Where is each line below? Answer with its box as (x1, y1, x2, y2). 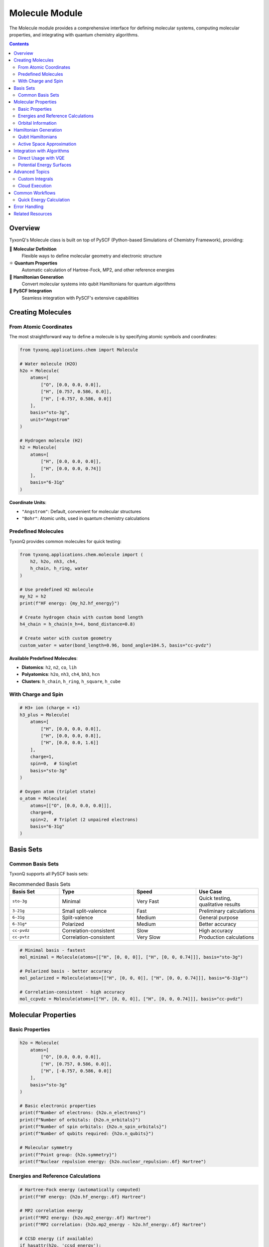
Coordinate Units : (9, 499, 47, 505)
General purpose (198, 914, 239, 921)
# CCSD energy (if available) (19, 1236, 94, 1242)
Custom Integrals (18, 176, 53, 182)
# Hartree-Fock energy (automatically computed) (19, 1187, 141, 1193)
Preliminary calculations (198, 907, 255, 914)
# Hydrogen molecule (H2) (19, 437, 83, 443)
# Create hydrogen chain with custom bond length (19, 615, 143, 621)
